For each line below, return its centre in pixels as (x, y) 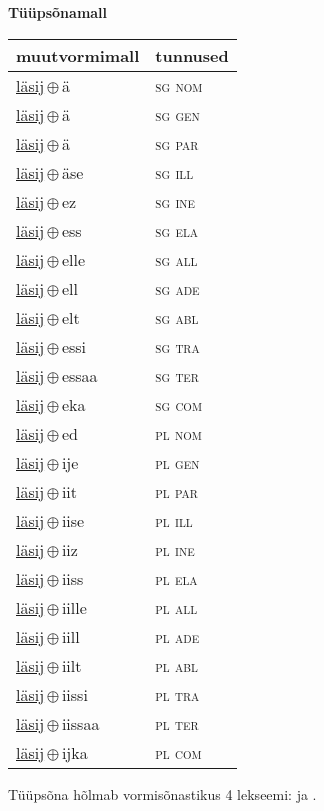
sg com (178, 404)
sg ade (177, 288)
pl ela (176, 578)
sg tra (177, 346)
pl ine (175, 549)
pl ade (177, 636)
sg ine (175, 201)
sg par (177, 143)
